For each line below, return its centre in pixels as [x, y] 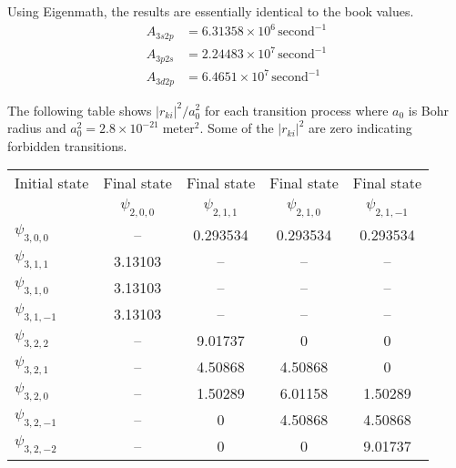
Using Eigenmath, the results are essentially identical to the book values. [211, 11]
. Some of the [237, 128]
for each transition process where [296, 110]
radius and [37, 128]
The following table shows [80, 110]
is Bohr [429, 110]
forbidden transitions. [67, 145]
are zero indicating [360, 128]
